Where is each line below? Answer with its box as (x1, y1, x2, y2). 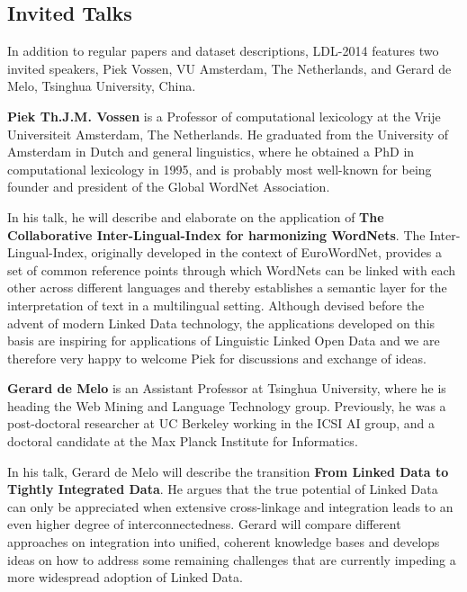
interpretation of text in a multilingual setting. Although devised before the (7, 295, 425, 314)
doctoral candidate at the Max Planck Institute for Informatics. (7, 432, 358, 451)
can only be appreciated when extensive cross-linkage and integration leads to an (7, 497, 454, 516)
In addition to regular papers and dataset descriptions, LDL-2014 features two (7, 41, 439, 60)
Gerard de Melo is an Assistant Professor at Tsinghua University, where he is (7, 379, 446, 398)
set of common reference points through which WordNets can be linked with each (7, 260, 456, 279)
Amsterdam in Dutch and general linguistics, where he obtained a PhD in (7, 142, 415, 161)
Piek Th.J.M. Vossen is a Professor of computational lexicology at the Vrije (7, 106, 441, 125)
